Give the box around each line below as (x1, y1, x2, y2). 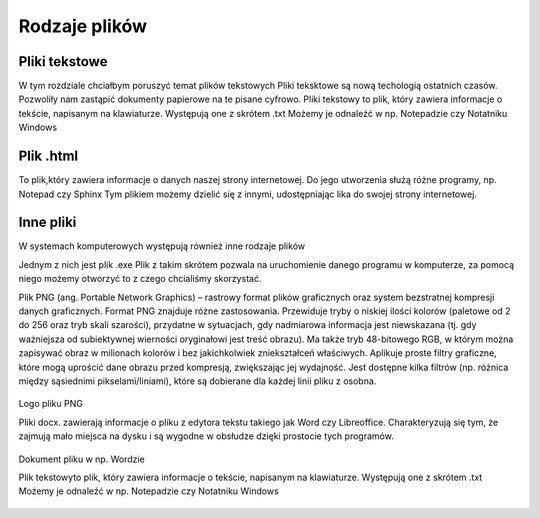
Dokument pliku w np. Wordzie (18, 453, 145, 465)
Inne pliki (18, 214, 77, 231)
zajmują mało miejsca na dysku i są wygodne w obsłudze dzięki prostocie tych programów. (18, 430, 394, 442)
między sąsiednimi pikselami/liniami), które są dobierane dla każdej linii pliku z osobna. (18, 375, 377, 387)
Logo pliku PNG (18, 398, 84, 410)
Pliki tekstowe (18, 53, 108, 70)
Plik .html (18, 148, 79, 165)
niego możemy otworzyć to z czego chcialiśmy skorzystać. (18, 273, 262, 285)
